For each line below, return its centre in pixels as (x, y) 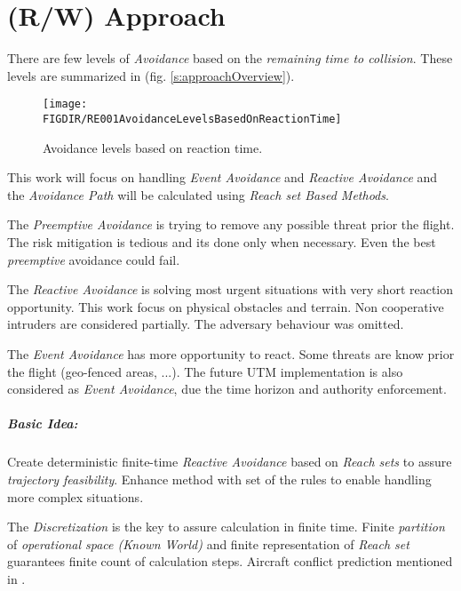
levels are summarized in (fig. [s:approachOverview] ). (151, 75)
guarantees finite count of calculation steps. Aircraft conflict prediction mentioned (230, 561)
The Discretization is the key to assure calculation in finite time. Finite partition (226, 527)
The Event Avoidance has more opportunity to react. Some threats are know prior (231, 353)
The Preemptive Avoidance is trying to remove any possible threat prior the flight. (231, 224)
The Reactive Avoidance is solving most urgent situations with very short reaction (230, 289)
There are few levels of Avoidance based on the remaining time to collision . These (230, 58)
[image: (65, 104)
